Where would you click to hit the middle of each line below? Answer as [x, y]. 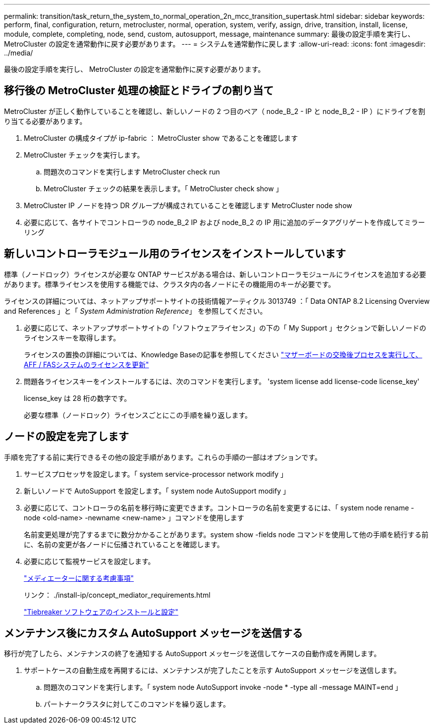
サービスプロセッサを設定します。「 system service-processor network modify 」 [156, 474]
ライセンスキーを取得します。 [72, 337]
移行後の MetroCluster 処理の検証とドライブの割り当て [139, 91]
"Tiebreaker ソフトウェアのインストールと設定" [101, 612]
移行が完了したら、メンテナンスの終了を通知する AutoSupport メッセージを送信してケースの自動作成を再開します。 [192, 654]
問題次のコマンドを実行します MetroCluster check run [132, 171]
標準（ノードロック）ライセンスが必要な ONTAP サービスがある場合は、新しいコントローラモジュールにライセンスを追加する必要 [215, 274]
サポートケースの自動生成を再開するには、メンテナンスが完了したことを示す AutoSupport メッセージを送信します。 [212, 671]
